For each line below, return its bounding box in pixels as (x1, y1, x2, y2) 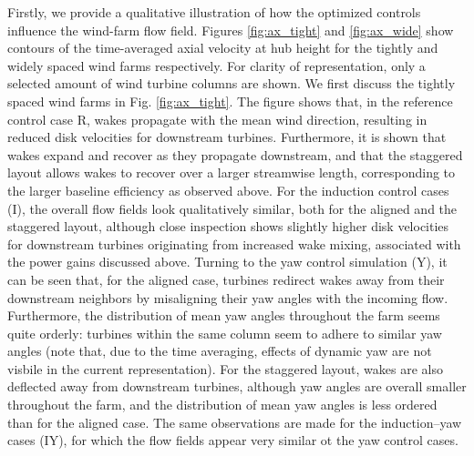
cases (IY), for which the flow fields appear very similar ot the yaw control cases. (7, 431, 459, 450)
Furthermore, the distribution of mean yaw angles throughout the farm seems (7, 306, 440, 325)
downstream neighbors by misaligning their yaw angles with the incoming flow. (7, 288, 448, 307)
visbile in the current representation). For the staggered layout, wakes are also (7, 359, 444, 378)
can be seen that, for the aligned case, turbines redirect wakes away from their (7, 269, 445, 289)
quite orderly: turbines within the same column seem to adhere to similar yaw (7, 323, 442, 342)
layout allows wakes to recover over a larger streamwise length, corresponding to (7, 163, 456, 182)
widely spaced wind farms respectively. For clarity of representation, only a (7, 56, 426, 75)
